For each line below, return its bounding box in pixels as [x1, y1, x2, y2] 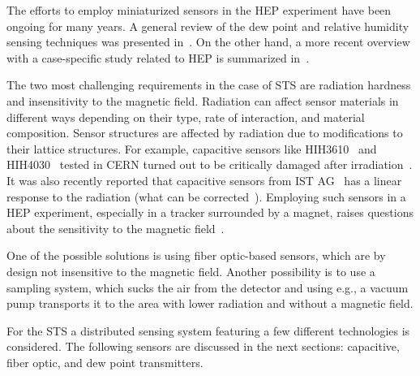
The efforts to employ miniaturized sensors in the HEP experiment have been [6, 2, 392, 18]
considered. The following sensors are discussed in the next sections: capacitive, [6, 338, 400, 355]
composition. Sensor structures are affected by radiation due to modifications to [6, 124, 403, 141]
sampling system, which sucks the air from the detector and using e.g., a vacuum [6, 279, 409, 296]
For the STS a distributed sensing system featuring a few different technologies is [6, 322, 410, 339]
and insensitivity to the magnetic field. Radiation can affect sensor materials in [6, 92, 399, 109]
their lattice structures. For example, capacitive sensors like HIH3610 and [6, 140, 377, 157]
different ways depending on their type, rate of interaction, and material [6, 108, 365, 125]
